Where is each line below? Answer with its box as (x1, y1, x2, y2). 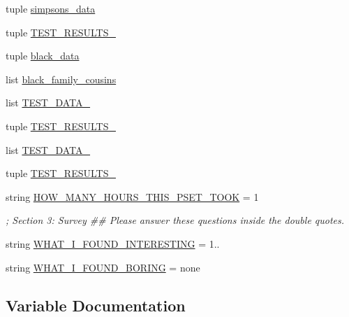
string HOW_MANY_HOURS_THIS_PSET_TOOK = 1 (6, 189, 259, 204)
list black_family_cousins (6, 71, 117, 86)
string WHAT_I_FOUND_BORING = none (6, 260, 200, 274)
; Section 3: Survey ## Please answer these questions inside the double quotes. (6, 213, 345, 227)
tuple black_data (6, 48, 80, 63)
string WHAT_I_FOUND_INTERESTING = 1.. (6, 236, 220, 251)
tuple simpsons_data (6, 1, 96, 15)
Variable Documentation (6, 294, 186, 316)
